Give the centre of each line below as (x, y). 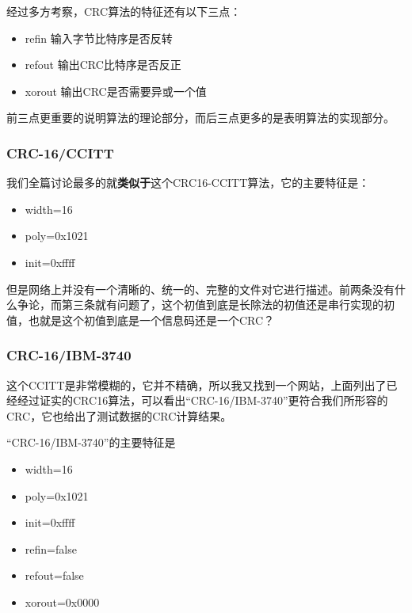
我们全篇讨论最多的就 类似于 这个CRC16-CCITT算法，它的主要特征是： (188, 183)
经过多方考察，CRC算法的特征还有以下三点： (124, 11)
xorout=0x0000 (62, 602)
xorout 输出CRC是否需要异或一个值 (116, 91)
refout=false (54, 575)
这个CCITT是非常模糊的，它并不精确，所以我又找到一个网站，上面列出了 (196, 385)
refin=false (51, 548)
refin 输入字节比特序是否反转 (99, 38)
